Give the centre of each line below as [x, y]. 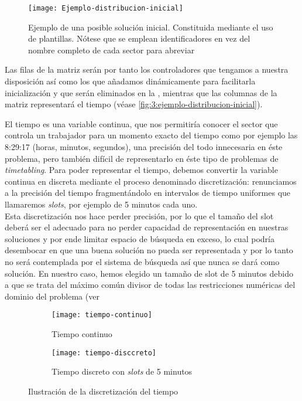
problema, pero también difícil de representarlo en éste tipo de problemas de [142, 158]
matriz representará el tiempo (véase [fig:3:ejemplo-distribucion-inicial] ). [134, 104]
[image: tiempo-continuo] [102, 315]
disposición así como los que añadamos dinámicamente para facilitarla [130, 81]
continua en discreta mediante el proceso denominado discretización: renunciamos [151, 181]
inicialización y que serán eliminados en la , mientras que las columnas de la [141, 92]
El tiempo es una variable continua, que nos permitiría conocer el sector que [141, 123]
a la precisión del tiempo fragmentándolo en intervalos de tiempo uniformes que [148, 193]
